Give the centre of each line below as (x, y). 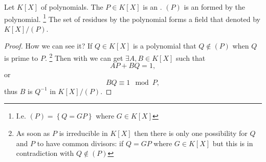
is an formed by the (214, 7)
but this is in (233, 143)
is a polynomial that (164, 46)
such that (191, 57)
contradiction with (45, 153)
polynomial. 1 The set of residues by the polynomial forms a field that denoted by (132, 18)
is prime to (21, 57)
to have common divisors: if (80, 143)
